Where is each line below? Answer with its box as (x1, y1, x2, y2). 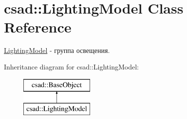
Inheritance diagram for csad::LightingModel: (4, 61, 139, 71)
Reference (4, 17, 72, 37)
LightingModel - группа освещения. (4, 45, 110, 55)
